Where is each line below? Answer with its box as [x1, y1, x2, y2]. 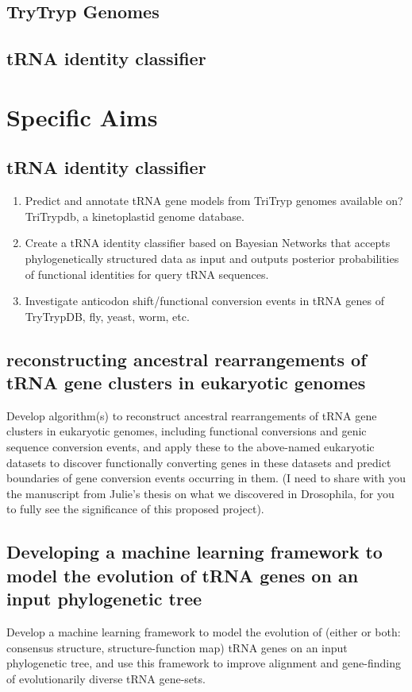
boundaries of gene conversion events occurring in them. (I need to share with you [6, 470, 406, 486]
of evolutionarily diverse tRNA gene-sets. [6, 670, 206, 686]
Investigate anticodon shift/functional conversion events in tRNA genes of [25, 292, 384, 309]
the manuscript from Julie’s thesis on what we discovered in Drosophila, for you [6, 485, 395, 501]
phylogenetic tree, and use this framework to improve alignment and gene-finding [6, 655, 401, 671]
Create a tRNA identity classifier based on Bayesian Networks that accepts [25, 234, 391, 251]
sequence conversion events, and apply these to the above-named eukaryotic [6, 439, 375, 455]
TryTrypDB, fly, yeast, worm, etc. [25, 307, 190, 324]
